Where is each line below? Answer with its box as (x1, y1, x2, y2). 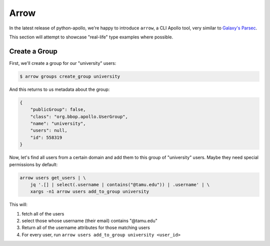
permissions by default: (9, 161, 58, 167)
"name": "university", (30, 120, 86, 126)
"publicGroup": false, (30, 107, 86, 112)
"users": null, (30, 128, 67, 133)
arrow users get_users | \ (19, 175, 86, 181)
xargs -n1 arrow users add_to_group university (30, 189, 149, 195)
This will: (9, 202, 27, 208)
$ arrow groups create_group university (19, 73, 120, 79)
